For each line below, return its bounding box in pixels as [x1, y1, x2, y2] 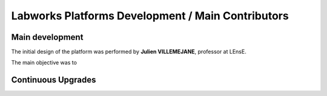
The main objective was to [11, 59, 77, 66]
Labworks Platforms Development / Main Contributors [11, 9, 289, 22]
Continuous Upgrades [11, 75, 96, 85]
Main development [11, 32, 84, 42]
